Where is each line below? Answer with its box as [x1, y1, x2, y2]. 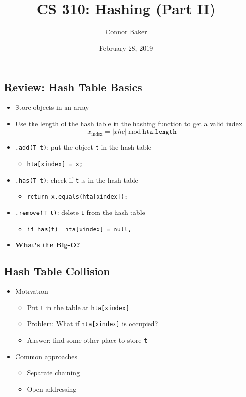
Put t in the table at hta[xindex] [27, 302, 130, 312]
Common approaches [15, 351, 78, 361]
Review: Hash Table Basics [4, 79, 142, 94]
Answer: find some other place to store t [27, 335, 148, 345]
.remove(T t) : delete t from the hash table [15, 207, 145, 217]
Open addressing [27, 383, 77, 394]
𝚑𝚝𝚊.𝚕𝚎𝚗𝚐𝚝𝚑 [142, 128, 177, 136]
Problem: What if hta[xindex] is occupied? [27, 319, 158, 329]
